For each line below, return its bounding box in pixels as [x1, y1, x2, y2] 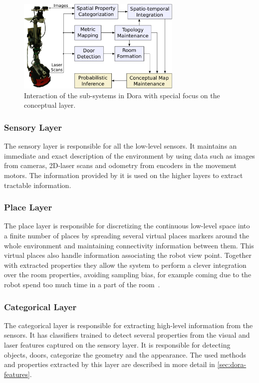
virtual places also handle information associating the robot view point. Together [4, 250, 252, 260]
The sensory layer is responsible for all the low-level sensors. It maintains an [4, 141, 237, 151]
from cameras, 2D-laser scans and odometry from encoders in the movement [4, 160, 237, 171]
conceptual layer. [24, 100, 76, 110]
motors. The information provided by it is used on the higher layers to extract [4, 170, 243, 181]
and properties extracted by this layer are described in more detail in [4, 359, 215, 370]
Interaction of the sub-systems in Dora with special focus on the [24, 90, 220, 100]
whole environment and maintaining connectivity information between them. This [4, 240, 254, 250]
